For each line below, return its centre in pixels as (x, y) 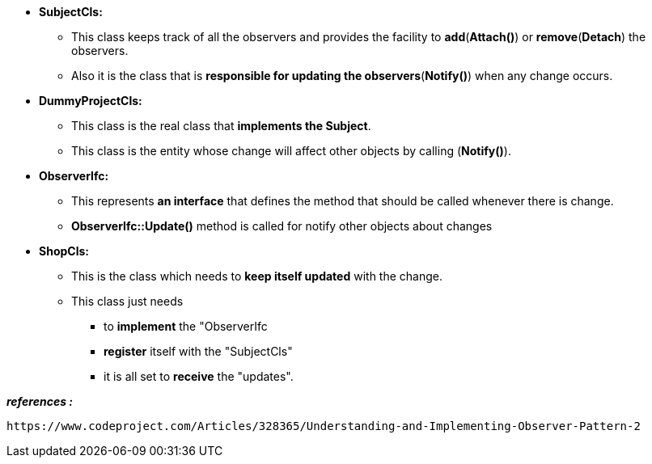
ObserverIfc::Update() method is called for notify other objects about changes (282, 226)
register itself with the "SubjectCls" (198, 351)
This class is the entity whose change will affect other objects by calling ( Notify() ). (291, 151)
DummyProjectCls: (91, 101)
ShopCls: (64, 251)
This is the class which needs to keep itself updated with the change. (257, 276)
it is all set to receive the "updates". (199, 376)
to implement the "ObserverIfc (186, 326)
